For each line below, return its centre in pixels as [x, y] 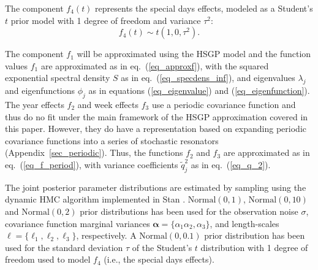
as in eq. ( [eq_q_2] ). [231, 164]
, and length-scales [244, 223]
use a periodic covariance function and [224, 104]
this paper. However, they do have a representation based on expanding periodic [156, 129]
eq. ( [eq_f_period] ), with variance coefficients [92, 164]
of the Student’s [162, 247]
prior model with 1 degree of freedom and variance [106, 20]
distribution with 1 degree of [254, 247]
